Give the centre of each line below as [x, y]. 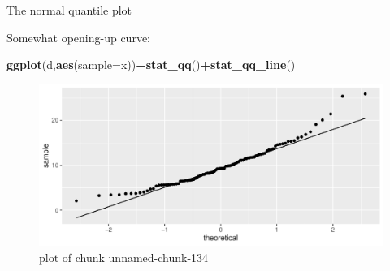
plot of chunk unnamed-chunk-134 [124, 257]
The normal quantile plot [69, 10]
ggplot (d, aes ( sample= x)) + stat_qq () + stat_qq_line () [151, 65]
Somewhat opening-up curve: [79, 37]
